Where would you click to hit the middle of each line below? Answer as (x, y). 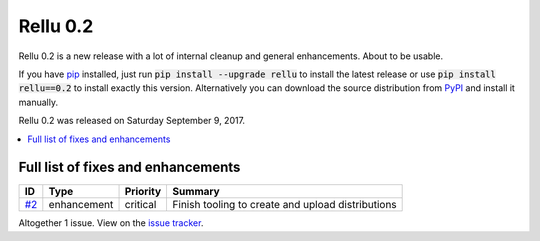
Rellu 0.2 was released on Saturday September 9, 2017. (131, 121)
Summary (196, 192)
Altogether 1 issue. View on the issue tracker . (111, 223)
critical (140, 205)
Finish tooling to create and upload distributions (284, 205)
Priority (143, 192)
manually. (38, 102)
